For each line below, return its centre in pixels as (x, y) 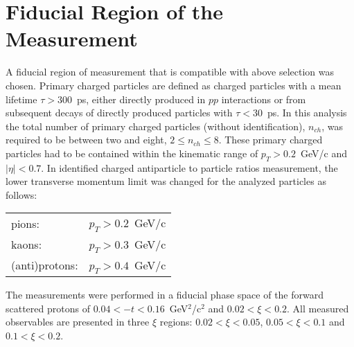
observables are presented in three (78, 322)
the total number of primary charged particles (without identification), (156, 126)
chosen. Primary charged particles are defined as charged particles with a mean (174, 85)
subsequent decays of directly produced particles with (119, 113)
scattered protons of (48, 308)
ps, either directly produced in (141, 99)
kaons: (27, 244)
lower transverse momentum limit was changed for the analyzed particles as (166, 181)
